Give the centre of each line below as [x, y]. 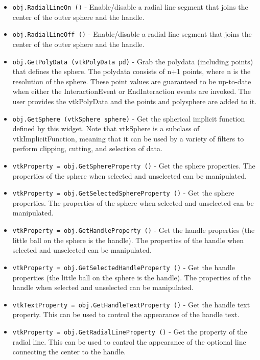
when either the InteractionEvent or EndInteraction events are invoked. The [132, 91]
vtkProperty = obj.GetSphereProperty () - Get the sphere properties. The [134, 165]
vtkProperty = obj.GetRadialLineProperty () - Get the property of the [130, 331]
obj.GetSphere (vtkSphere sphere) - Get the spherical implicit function [129, 118]
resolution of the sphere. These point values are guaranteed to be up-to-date [132, 81]
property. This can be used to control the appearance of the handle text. [126, 314]
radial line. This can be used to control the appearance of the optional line [129, 341]
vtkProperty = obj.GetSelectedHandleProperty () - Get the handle [124, 267]
